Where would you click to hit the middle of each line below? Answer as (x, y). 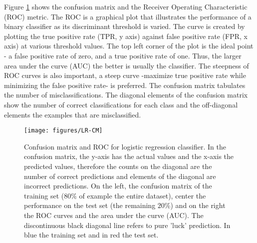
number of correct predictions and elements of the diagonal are (120, 176)
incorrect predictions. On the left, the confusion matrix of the (118, 186)
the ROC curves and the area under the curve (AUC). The (114, 215)
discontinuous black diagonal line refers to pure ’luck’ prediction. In (127, 225)
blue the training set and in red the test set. (91, 235)
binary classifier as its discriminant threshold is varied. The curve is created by (125, 26)
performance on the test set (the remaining (90, 205)
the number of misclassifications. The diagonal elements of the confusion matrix (126, 95)
